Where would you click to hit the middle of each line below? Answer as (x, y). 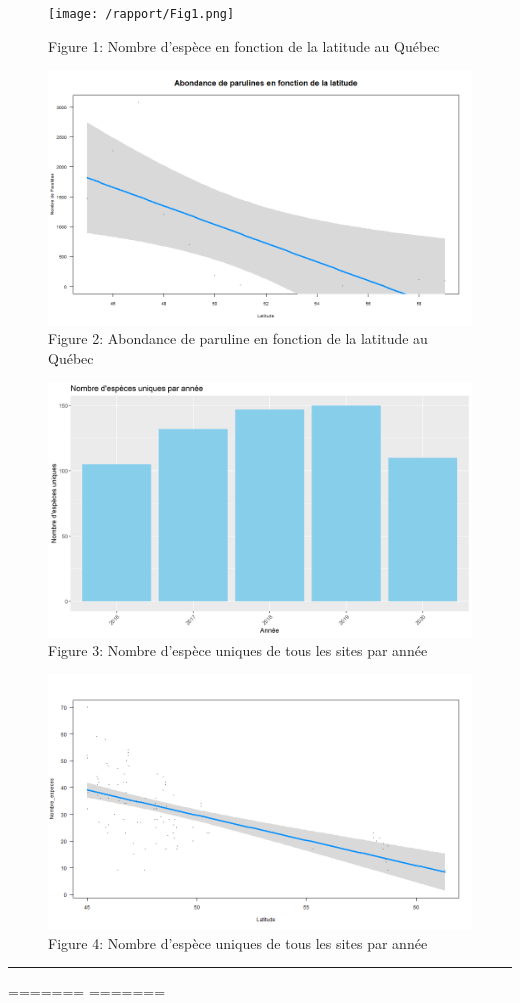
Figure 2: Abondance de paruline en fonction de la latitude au (238, 338)
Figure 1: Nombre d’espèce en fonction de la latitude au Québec (244, 45)
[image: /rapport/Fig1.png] (141, 14)
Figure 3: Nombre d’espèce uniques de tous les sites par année (238, 650)
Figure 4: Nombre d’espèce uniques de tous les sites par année (238, 942)
